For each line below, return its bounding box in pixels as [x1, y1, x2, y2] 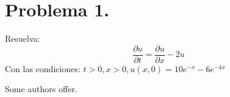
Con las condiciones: [5, 62, 81, 75]
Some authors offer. [5, 82, 77, 95]
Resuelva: [5, 32, 40, 45]
